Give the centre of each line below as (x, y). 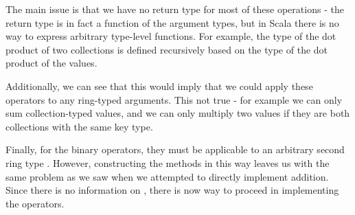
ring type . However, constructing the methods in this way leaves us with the (168, 162)
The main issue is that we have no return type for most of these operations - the (175, 9)
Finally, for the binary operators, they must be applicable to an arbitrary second (175, 149)
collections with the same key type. (79, 126)
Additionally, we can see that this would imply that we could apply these (159, 86)
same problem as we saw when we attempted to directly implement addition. (167, 176)
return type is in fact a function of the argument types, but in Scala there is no (172, 22)
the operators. (35, 203)
